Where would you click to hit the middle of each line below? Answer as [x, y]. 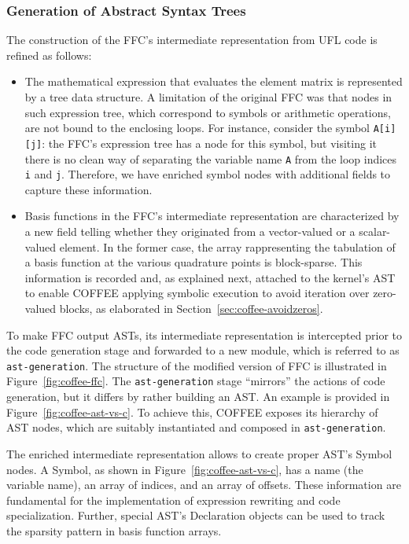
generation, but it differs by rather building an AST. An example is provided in [198, 397]
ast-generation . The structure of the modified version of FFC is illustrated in [197, 365]
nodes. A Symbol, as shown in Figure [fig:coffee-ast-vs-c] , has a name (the [185, 469]
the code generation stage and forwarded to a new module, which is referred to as [203, 350]
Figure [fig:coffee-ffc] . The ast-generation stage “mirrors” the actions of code [196, 381]
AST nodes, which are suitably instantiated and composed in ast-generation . [196, 427]
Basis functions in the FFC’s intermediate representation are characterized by [212, 216]
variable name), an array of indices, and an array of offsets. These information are [204, 485]
